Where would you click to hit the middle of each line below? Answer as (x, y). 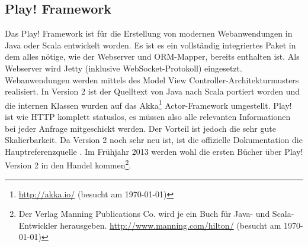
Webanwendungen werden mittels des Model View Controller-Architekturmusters (152, 79)
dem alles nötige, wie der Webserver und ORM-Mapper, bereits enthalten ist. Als (152, 56)
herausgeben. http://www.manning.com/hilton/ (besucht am (171, 225)
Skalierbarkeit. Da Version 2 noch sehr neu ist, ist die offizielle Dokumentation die (154, 140)
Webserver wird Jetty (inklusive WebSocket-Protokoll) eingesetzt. (123, 68)
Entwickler (38, 225)
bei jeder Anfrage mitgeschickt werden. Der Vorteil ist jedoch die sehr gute (140, 128)
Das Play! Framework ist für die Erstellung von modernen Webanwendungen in (149, 33)
